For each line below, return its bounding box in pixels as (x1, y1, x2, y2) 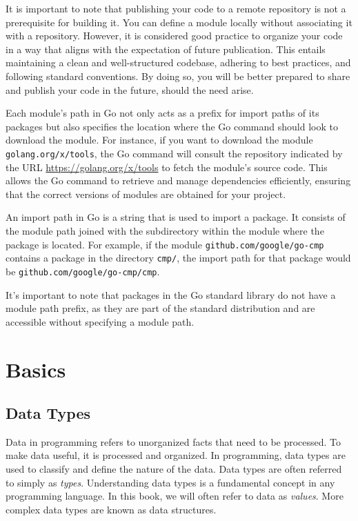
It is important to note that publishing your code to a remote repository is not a (6, 1, 346, 15)
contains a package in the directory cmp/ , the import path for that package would (6, 250, 351, 265)
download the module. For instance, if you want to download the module (6, 132, 313, 147)
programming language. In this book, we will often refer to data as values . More (6, 489, 344, 503)
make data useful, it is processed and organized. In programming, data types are (6, 448, 346, 462)
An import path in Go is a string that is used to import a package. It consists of (6, 210, 346, 224)
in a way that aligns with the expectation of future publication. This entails (6, 41, 326, 56)
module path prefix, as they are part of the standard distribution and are (6, 301, 315, 315)
